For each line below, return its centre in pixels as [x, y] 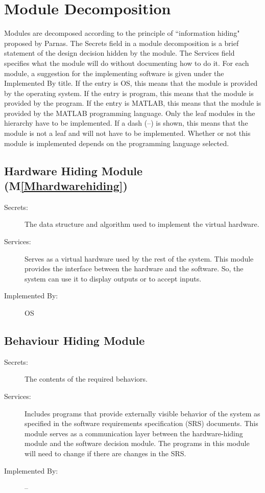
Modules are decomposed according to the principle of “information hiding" [122, 33]
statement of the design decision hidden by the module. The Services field [119, 53]
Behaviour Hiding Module [75, 340]
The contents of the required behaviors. [86, 379]
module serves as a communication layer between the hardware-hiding [134, 433]
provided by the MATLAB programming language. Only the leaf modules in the [130, 113]
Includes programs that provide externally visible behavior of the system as [142, 413]
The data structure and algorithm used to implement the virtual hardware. [142, 224]
